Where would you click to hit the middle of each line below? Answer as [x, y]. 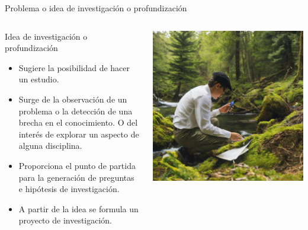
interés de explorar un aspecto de [79, 134]
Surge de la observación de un [73, 99]
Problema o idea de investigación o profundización [96, 8]
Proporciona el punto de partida [77, 165]
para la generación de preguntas [76, 177]
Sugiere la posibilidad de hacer [74, 67]
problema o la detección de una [76, 111]
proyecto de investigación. [65, 220]
